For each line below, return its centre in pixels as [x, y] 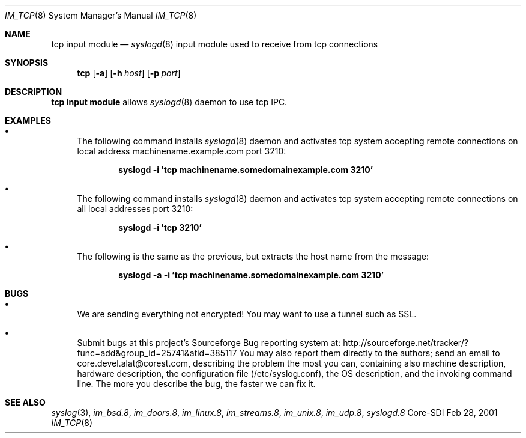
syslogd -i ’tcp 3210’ [160, 227]
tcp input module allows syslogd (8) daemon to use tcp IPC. [169, 102]
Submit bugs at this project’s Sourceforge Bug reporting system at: [209, 343]
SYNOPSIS [27, 63]
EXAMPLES [28, 120]
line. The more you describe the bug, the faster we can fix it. [196, 384]
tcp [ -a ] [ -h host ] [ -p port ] [129, 73]
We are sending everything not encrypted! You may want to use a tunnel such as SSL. [247, 314]
